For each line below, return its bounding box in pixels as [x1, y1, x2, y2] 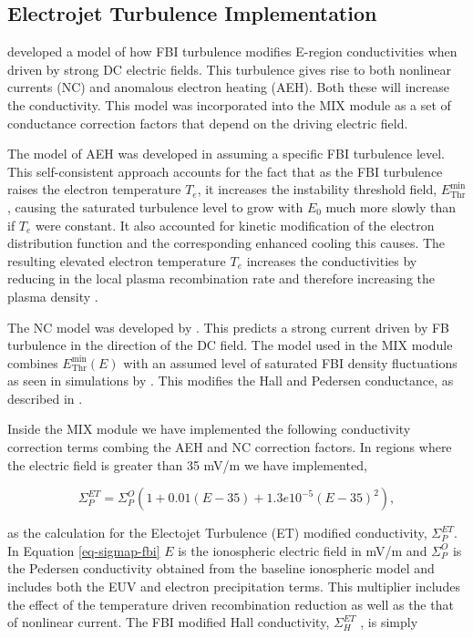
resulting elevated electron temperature [7, 251, 226, 270]
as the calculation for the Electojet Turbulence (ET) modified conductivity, [7, 523, 427, 542]
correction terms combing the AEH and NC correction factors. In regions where [7, 437, 452, 457]
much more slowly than [325, 197, 457, 216]
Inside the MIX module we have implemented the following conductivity [7, 419, 411, 438]
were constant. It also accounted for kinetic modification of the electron [36, 215, 435, 234]
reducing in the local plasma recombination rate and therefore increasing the [7, 269, 436, 288]
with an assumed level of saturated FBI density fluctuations [123, 353, 458, 372]
